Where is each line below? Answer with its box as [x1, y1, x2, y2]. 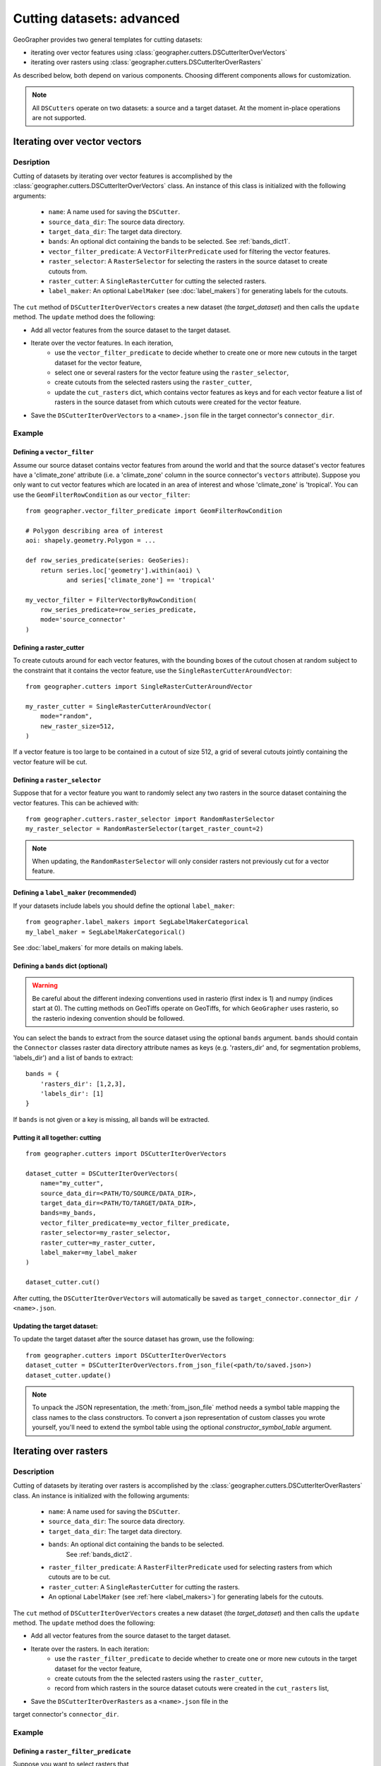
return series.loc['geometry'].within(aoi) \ [40, 566, 201, 574]
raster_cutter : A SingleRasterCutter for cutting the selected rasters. [48, 276, 267, 285]
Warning [32, 981, 58, 990]
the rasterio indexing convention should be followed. [32, 1014, 185, 1022]
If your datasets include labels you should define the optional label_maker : [13, 901, 235, 910]
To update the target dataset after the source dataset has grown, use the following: [13, 1335, 254, 1344]
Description [13, 1466, 54, 1476]
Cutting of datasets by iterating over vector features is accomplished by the [13, 172, 233, 180]
